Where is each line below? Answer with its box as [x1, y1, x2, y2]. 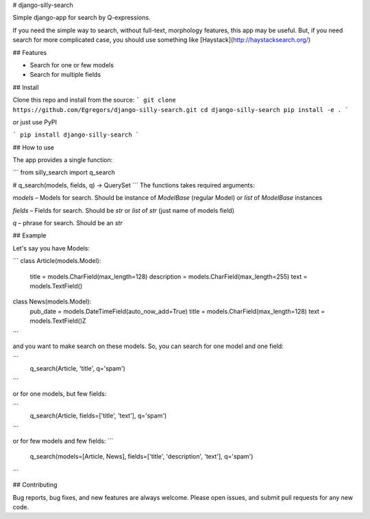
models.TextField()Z [29, 316, 86, 325]
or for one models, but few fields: [12, 389, 107, 397]
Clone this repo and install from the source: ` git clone [12, 96, 176, 104]
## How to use [12, 143, 55, 151]
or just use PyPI [12, 117, 58, 126]
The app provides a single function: [12, 156, 113, 164]
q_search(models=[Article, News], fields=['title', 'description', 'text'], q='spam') [29, 452, 254, 461]
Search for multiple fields [29, 71, 101, 79]
